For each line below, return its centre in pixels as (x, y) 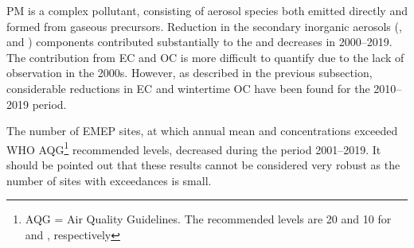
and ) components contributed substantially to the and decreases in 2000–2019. (199, 42)
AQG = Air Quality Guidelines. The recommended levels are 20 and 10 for (208, 219)
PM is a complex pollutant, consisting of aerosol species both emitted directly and (207, 10)
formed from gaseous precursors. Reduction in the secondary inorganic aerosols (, (204, 26)
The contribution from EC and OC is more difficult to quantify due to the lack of (205, 57)
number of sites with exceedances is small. (109, 180)
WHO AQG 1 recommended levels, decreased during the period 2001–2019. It (194, 148)
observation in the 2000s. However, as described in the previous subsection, (189, 73)
